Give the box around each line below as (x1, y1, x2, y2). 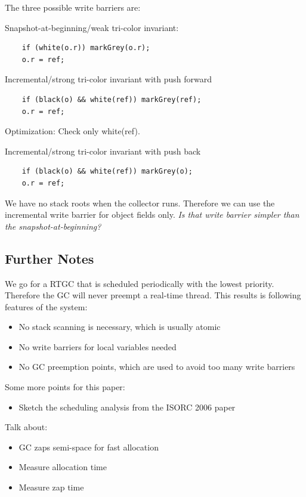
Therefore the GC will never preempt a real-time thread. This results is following (5, 289, 301, 301)
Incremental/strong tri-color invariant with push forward (5, 73, 212, 85)
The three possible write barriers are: (5, 1, 141, 13)
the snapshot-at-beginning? (5, 220, 101, 232)
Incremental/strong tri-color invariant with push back (5, 144, 201, 157)
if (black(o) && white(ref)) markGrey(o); (21, 167, 193, 176)
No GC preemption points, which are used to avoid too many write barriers (18, 360, 295, 373)
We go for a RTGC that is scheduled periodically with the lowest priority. (5, 277, 274, 289)
